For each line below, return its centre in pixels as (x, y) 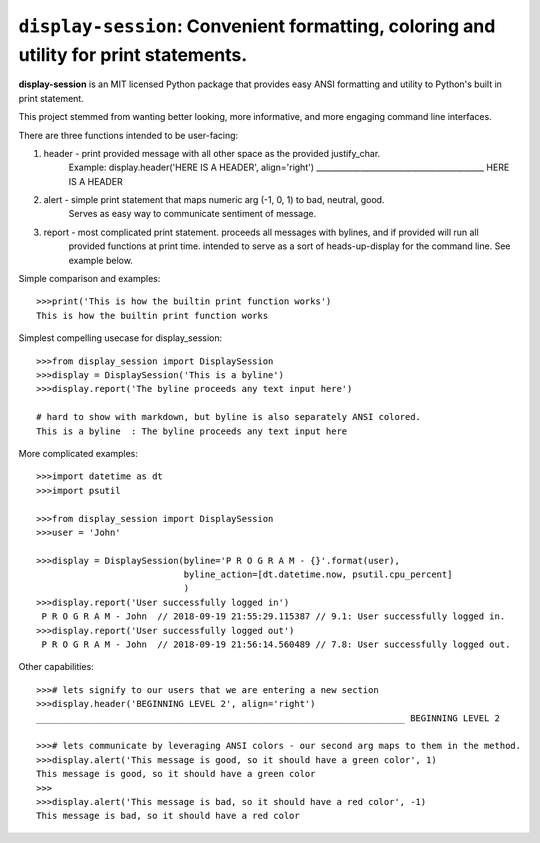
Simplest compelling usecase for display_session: (120, 338)
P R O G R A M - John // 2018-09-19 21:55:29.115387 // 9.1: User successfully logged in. (273, 616)
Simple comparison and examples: (89, 279)
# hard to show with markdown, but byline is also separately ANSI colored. (229, 417)
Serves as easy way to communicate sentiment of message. (192, 214)
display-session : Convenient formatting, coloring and (257, 26)
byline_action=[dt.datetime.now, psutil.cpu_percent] (318, 574)
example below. (101, 260)
